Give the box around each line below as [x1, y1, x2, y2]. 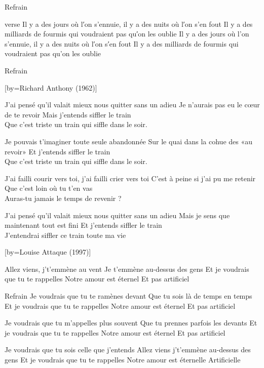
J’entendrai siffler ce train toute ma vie [5, 229, 126, 240]
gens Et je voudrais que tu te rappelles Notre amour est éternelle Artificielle [5, 354, 241, 365]
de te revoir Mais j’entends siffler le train [5, 109, 131, 119]
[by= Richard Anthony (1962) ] [5, 82, 97, 93]
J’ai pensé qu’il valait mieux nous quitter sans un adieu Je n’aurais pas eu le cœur [5, 99, 260, 110]
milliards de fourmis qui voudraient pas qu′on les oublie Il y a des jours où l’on [5, 28, 249, 39]
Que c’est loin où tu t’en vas [5, 183, 93, 193]
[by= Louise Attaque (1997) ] [5, 247, 91, 257]
